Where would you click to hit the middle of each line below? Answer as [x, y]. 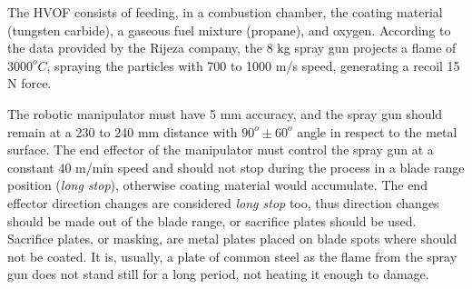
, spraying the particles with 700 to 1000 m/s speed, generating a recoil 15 [253, 65]
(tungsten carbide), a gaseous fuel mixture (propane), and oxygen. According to [229, 30]
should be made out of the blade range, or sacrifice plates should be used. [212, 220]
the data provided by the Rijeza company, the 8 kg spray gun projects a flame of [232, 48]
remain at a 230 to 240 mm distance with [123, 131]
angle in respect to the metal [377, 131]
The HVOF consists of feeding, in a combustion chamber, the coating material [225, 12]
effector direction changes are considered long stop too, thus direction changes [223, 202]
